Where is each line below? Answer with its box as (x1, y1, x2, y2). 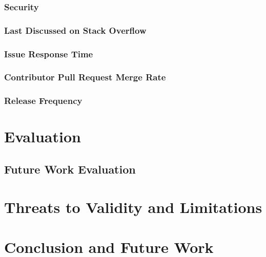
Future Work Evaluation (4, 161, 136, 177)
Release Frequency (4, 94, 83, 107)
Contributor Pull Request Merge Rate (4, 71, 166, 83)
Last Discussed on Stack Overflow (4, 24, 147, 36)
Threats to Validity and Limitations (4, 196, 262, 217)
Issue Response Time (4, 47, 93, 60)
